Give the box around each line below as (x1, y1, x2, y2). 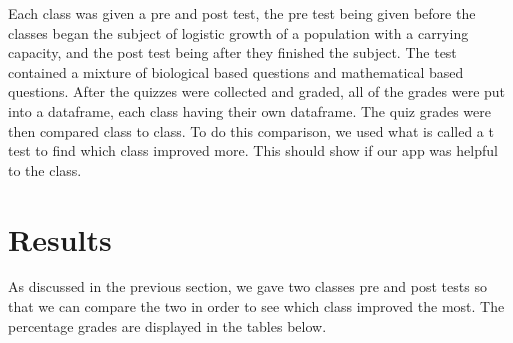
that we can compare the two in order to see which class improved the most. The (8, 296, 505, 317)
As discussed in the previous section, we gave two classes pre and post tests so (8, 276, 487, 297)
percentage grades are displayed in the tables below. (8, 315, 327, 336)
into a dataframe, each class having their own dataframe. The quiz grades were (8, 100, 491, 121)
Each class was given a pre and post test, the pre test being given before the (8, 3, 476, 23)
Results (8, 218, 112, 259)
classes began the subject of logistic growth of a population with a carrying (8, 22, 469, 43)
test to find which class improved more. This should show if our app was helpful (8, 140, 498, 161)
